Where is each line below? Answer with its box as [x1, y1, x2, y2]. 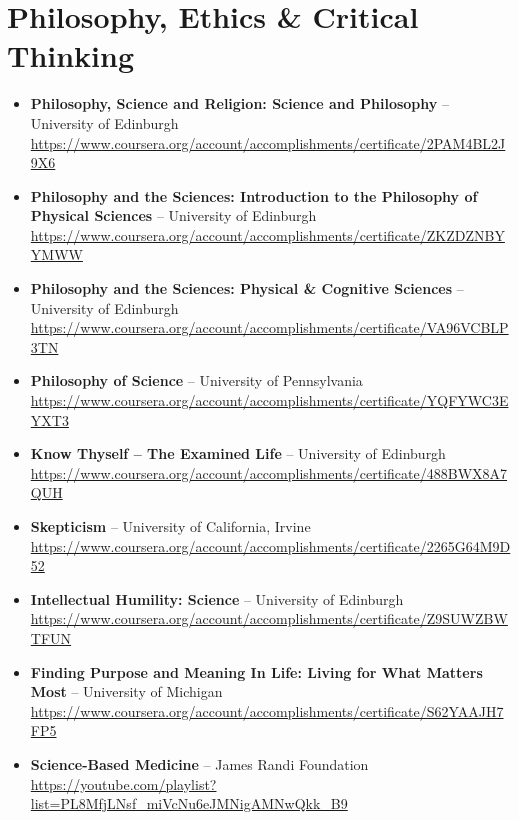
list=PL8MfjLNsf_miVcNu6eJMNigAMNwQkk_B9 [30, 793, 348, 814]
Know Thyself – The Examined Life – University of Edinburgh [30, 443, 446, 464]
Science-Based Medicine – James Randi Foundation [30, 753, 369, 774]
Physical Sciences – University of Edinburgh [30, 205, 317, 226]
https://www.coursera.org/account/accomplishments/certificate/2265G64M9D [30, 535, 511, 556]
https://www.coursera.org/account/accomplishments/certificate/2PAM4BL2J [30, 132, 506, 153]
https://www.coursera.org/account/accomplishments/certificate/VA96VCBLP [30, 317, 509, 338]
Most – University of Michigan [30, 681, 223, 702]
